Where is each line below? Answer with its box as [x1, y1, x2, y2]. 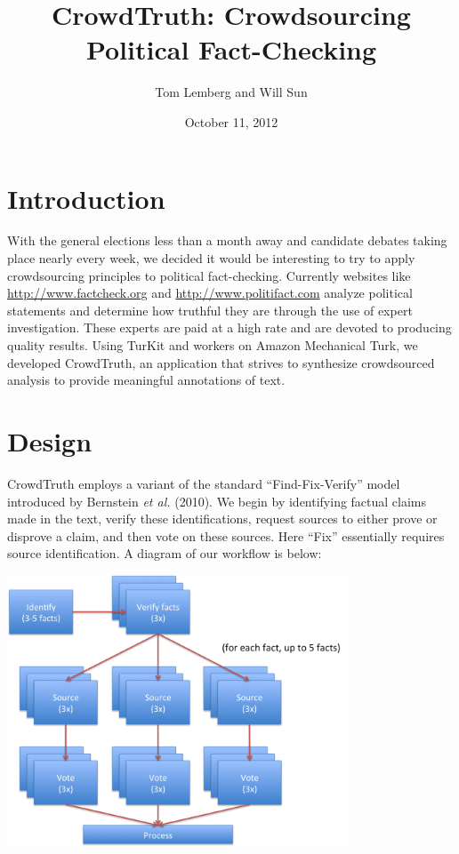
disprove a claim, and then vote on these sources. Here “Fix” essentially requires [7, 526, 445, 545]
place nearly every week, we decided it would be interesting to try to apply [7, 249, 415, 267]
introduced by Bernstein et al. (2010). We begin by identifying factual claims [7, 491, 427, 510]
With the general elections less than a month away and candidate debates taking [7, 231, 447, 250]
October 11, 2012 [184, 112, 278, 131]
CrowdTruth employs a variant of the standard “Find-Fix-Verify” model [7, 474, 400, 492]
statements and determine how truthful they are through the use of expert [7, 300, 413, 319]
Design [7, 422, 93, 459]
